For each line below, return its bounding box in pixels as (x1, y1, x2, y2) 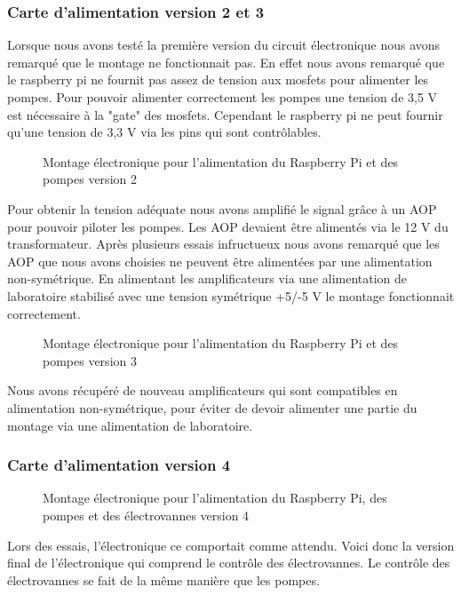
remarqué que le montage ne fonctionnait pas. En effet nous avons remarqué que (7, 52, 445, 71)
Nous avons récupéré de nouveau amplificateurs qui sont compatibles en (7, 381, 398, 400)
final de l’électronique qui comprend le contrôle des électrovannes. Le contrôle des (7, 553, 450, 572)
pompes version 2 (43, 170, 137, 188)
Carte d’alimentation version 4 (7, 454, 231, 476)
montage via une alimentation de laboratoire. (7, 416, 253, 434)
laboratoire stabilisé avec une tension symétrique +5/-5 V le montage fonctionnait (7, 286, 455, 305)
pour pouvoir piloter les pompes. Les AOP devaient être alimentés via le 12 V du (7, 217, 449, 235)
